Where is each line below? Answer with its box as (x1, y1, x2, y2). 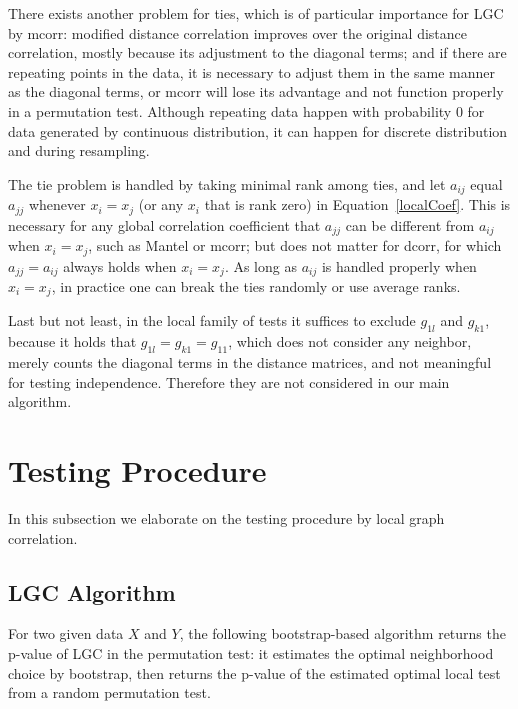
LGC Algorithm (8, 576, 176, 607)
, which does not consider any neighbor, (228, 331, 472, 352)
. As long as (224, 255, 297, 276)
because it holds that (8, 331, 137, 352)
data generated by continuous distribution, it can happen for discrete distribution (8, 120, 508, 141)
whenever (28, 194, 86, 215)
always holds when (63, 255, 177, 276)
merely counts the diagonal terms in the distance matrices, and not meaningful (8, 352, 492, 373)
